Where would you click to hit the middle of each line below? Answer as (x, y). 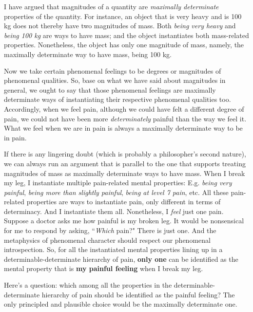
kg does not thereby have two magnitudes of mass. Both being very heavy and (120, 26)
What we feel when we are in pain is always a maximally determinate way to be (123, 128)
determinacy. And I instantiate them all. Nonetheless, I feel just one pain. (114, 211)
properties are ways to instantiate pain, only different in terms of (124, 202)
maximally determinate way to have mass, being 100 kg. (88, 54)
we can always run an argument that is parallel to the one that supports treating (125, 163)
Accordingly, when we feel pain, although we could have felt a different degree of (124, 108)
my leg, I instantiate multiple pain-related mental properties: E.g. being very (118, 183)
